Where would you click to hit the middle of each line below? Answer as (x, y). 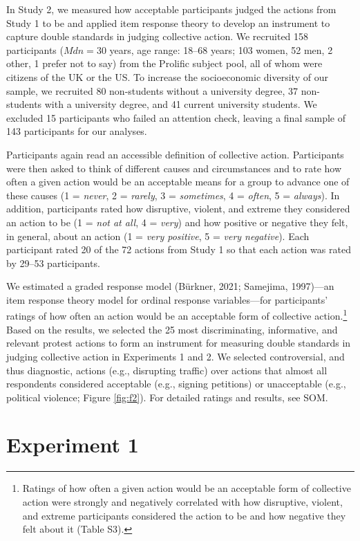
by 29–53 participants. (53, 263)
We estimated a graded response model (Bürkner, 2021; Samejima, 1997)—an (170, 286)
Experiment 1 (73, 444)
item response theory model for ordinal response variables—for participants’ (167, 299)
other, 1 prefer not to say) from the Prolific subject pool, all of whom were (164, 63)
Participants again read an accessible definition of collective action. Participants (175, 154)
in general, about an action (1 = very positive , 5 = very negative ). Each (158, 236)
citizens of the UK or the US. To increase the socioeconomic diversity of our (167, 76)
